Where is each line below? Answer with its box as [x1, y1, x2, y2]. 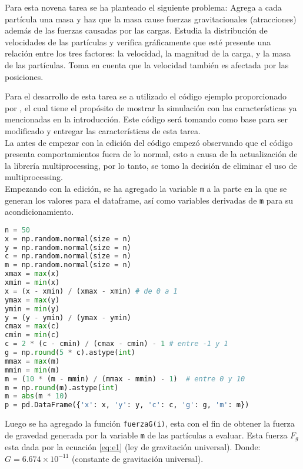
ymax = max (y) [5, 295, 60, 304]
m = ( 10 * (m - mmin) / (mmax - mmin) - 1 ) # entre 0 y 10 [5, 374, 245, 383]
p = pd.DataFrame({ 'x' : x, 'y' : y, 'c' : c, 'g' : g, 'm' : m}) [5, 401, 249, 410]
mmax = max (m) [5, 357, 60, 365]
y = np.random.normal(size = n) [5, 243, 131, 252]
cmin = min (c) [5, 331, 60, 340]
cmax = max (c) [5, 322, 60, 331]
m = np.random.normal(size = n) [5, 261, 131, 270]
